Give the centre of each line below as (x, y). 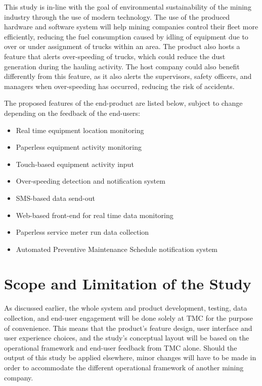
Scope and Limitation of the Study (128, 284)
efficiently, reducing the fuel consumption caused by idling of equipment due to (126, 36)
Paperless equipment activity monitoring (79, 147)
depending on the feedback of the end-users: (72, 113)
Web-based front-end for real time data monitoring (95, 215)
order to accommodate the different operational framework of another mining (124, 367)
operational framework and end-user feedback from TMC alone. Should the (121, 347)
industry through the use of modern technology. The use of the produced (117, 16)
